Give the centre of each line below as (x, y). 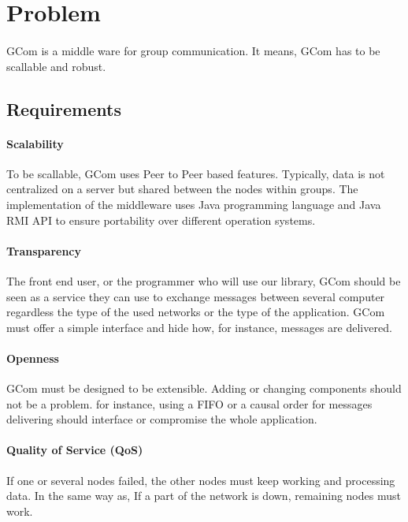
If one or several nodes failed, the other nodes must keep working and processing (201, 480)
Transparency (44, 250)
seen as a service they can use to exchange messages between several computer (196, 296)
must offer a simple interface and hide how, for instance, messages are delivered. (199, 327)
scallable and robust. (56, 66)
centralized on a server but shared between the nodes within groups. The (182, 189)
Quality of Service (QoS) (75, 450)
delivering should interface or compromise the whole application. (162, 419)
